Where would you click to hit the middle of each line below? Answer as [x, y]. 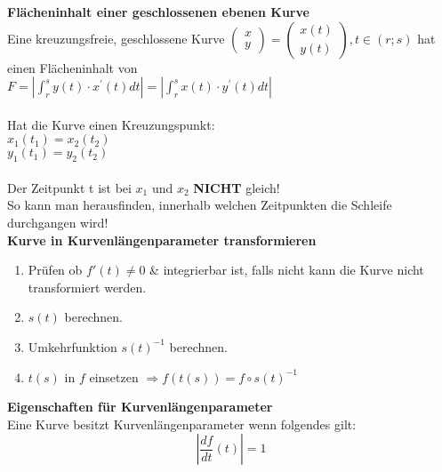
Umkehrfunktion [72, 346]
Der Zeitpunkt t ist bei [69, 187]
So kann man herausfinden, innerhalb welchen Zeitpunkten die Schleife [200, 205]
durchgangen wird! [58, 222]
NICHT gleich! [237, 187]
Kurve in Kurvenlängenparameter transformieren [162, 240]
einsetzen [114, 376]
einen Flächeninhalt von [72, 67]
